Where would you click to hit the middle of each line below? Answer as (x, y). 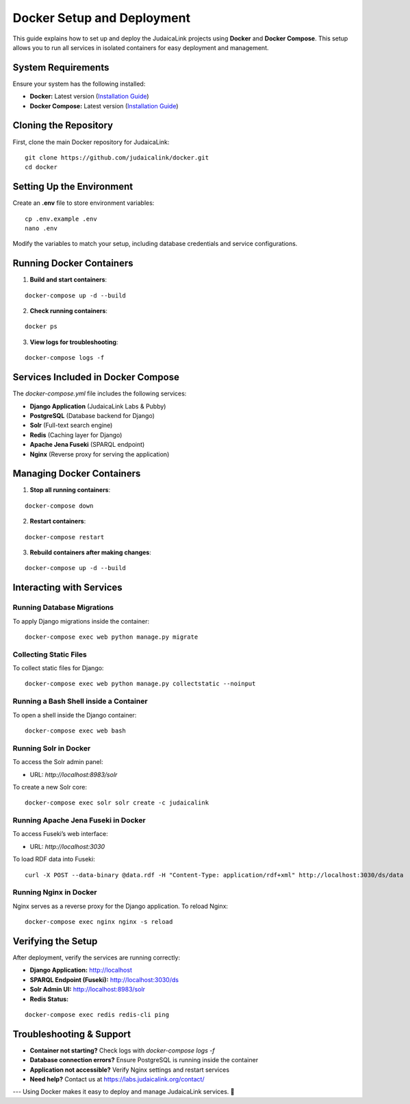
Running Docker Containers (73, 263)
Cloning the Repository (63, 126)
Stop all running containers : (70, 490)
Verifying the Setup (55, 941)
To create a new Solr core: (50, 787)
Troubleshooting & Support (72, 1034)
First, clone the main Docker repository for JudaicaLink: (91, 142)
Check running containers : (68, 311)
